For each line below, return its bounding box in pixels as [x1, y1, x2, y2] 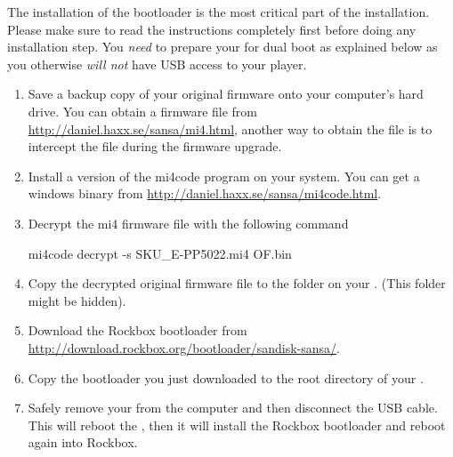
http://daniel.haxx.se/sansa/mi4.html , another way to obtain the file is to [28, 119, 433, 138]
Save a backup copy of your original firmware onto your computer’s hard [28, 84, 424, 103]
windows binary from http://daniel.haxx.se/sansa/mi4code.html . [28, 184, 382, 203]
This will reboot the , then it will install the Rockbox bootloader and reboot [28, 415, 446, 434]
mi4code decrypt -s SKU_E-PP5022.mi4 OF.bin [28, 244, 292, 262]
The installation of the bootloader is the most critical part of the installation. [7, 3, 430, 20]
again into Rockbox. [28, 433, 138, 452]
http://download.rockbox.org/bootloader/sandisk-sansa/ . [28, 338, 340, 357]
